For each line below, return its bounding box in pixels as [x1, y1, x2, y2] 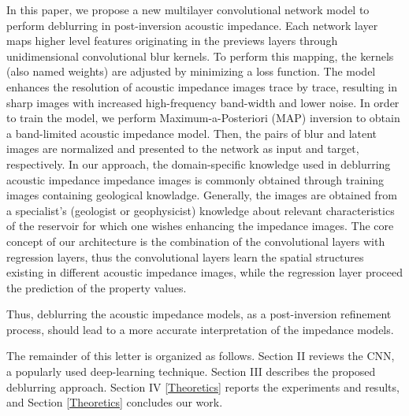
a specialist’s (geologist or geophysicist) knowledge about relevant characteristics [6, 202, 395, 218]
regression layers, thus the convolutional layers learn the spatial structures [6, 248, 364, 265]
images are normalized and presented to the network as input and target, [6, 140, 359, 157]
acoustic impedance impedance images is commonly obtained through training [6, 171, 385, 188]
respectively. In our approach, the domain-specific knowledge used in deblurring [6, 155, 391, 172]
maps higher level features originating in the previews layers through [6, 32, 338, 49]
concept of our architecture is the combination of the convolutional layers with [6, 232, 385, 249]
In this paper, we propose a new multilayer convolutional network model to [6, 2, 370, 17]
